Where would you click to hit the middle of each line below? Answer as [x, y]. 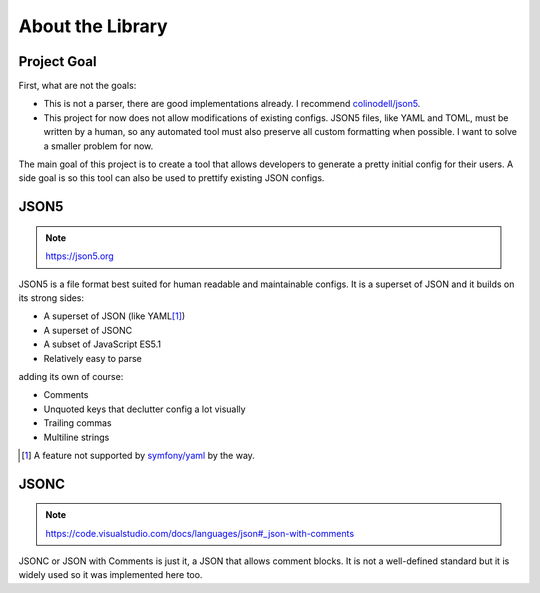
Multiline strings [76, 437]
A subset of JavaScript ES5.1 [102, 344]
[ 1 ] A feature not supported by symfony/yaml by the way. [138, 455]
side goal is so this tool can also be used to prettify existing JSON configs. [171, 178]
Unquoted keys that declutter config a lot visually [144, 409]
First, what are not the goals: [77, 86]
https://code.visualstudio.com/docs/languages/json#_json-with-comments [200, 533]
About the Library [93, 26]
